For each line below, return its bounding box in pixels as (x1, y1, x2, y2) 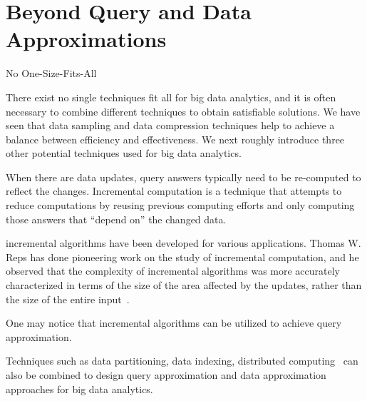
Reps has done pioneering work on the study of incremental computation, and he (6, 249, 359, 264)
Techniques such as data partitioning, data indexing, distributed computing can (6, 353, 358, 368)
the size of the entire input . (6, 291, 130, 306)
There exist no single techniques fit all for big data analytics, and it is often (6, 89, 336, 104)
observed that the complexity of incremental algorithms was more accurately (6, 263, 340, 278)
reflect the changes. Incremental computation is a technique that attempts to (6, 183, 342, 198)
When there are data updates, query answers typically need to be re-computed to (6, 169, 361, 184)
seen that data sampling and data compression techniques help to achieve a (6, 118, 335, 133)
